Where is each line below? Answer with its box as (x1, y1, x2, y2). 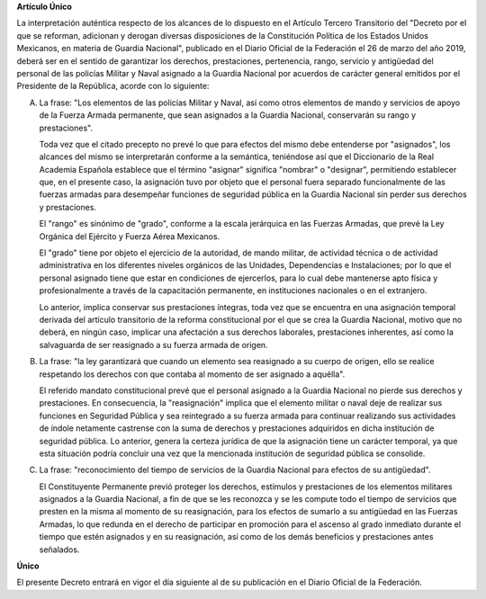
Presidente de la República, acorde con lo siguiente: (16, 81, 210, 92)
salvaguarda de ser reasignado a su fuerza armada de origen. (39, 339, 269, 350)
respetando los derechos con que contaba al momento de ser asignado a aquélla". (39, 369, 346, 380)
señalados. (39, 544, 80, 555)
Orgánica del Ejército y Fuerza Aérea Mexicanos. (39, 230, 220, 242)
